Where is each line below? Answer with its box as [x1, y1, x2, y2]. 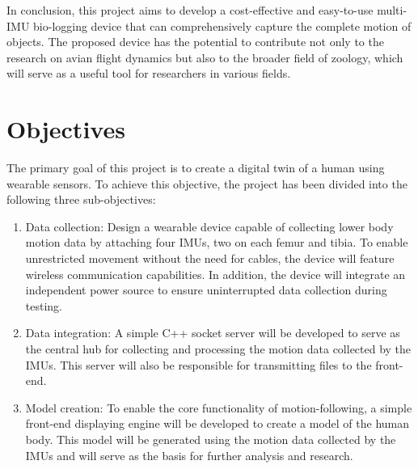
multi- [377, 2, 407, 18]
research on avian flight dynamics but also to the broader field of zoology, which [6, 49, 403, 65]
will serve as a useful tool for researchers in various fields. [6, 65, 291, 82]
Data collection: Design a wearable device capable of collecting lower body [25, 218, 394, 234]
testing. [25, 297, 62, 314]
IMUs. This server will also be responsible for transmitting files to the [25, 356, 372, 373]
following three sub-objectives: [6, 191, 156, 208]
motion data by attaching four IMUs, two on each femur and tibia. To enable [25, 234, 408, 251]
